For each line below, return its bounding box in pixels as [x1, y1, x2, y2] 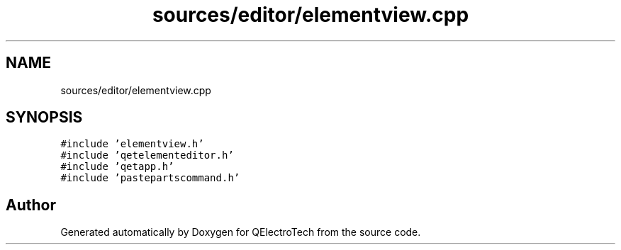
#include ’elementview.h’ [60, 138, 204, 150]
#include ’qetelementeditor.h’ [60, 149, 234, 161]
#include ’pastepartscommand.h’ [60, 172, 240, 184]
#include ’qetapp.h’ [60, 161, 174, 173]
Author [6, 195, 56, 214]
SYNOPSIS [6, 108, 83, 127]
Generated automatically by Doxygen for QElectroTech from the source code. [60, 226, 421, 239]
